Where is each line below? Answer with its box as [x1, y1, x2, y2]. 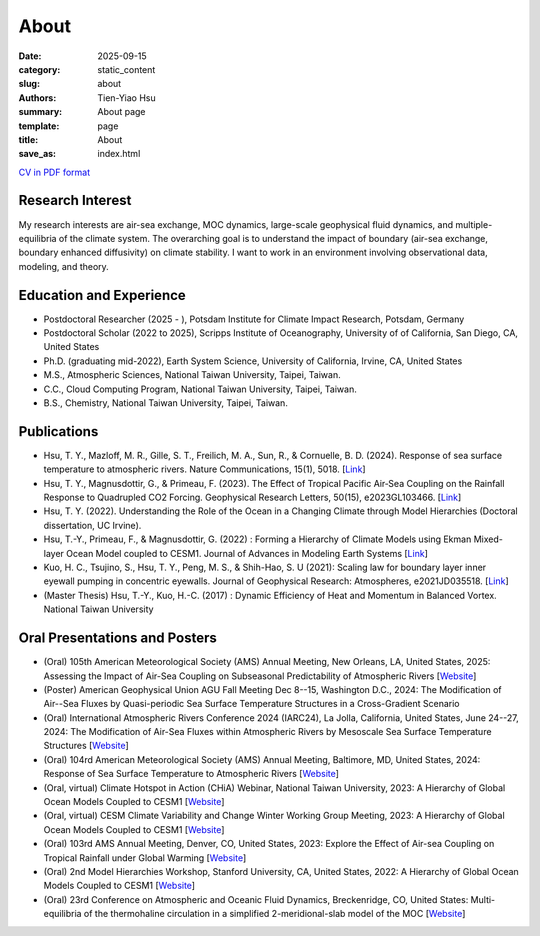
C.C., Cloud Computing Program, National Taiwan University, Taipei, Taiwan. [43, 383, 357, 395]
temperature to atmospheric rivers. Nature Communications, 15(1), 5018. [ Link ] [43, 463, 366, 475]
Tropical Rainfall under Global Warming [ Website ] [43, 851, 247, 864]
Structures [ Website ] [43, 740, 129, 752]
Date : [18, 50, 42, 62]
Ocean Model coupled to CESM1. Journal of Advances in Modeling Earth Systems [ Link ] [66, 547, 429, 559]
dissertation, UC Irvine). [43, 519, 142, 531]
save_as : [18, 148, 57, 160]
